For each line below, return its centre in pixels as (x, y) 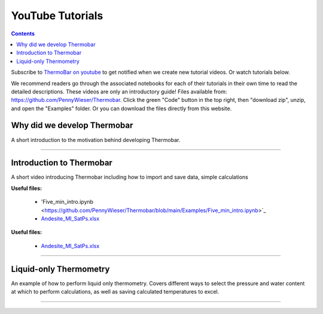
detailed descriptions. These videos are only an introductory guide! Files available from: (119, 91)
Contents (23, 34)
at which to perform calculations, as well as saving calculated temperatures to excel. (115, 292)
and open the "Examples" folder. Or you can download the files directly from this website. (121, 108)
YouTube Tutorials (57, 16)
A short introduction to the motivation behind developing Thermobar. (96, 140)
